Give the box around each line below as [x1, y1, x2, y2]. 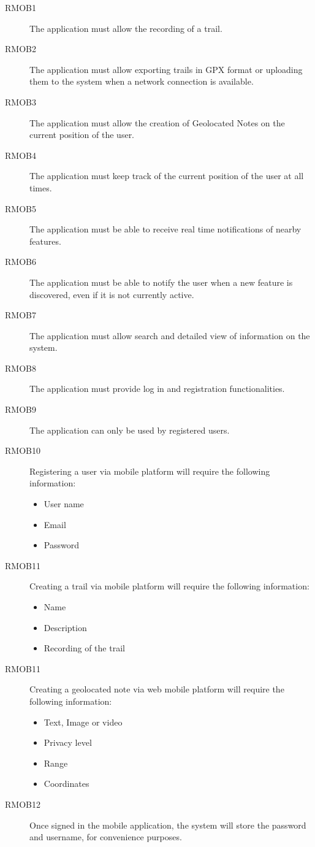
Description [44, 621, 87, 634]
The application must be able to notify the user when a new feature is [29, 275, 293, 288]
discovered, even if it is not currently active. [29, 288, 194, 301]
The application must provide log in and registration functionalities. [29, 382, 285, 395]
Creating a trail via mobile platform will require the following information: [29, 580, 309, 592]
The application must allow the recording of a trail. [29, 21, 222, 34]
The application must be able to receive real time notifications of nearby [29, 223, 302, 236]
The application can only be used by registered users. [29, 423, 230, 436]
